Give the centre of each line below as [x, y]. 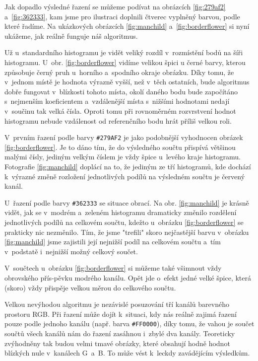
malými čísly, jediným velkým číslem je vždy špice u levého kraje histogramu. [123, 157]
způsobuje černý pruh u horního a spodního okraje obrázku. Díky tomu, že [119, 72]
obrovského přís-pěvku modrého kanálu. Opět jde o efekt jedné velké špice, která [128, 277]
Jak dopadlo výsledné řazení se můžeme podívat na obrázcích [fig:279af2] [115, 6]
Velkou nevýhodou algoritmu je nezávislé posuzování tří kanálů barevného [117, 304]
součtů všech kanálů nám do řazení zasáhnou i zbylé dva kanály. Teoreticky [120, 333]
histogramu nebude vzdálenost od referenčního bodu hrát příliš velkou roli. [118, 120]
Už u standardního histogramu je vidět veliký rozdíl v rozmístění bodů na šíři [124, 52]
